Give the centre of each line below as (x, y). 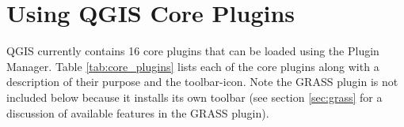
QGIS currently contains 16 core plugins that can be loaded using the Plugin (193, 51)
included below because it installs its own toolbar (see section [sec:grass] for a (194, 97)
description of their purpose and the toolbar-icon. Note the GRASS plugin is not (202, 82)
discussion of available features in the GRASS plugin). (138, 112)
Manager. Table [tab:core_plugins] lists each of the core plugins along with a (193, 66)
